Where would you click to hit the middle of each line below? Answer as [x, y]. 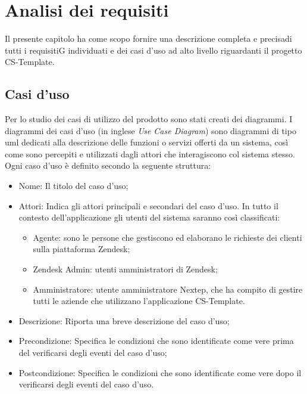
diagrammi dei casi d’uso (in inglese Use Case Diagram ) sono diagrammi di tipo [151, 130]
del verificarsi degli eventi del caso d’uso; [93, 353]
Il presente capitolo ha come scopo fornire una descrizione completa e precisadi [148, 38]
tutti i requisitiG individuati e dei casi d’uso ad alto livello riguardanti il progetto [153, 50]
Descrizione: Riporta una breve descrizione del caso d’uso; [124, 320]
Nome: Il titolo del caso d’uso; [73, 186]
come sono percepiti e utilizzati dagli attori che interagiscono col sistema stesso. [150, 153]
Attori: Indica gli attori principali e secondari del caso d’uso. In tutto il [148, 205]
